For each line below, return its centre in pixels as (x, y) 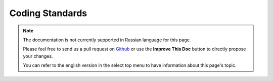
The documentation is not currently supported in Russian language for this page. (107, 40)
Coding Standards (48, 13)
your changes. (38, 56)
